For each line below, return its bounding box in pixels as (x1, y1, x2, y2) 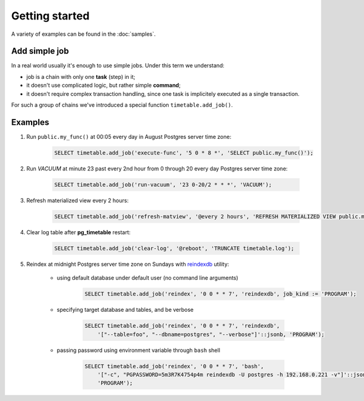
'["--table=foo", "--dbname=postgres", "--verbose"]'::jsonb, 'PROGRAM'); (97, 331, 325, 338)
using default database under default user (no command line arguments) (56, 274, 239, 281)
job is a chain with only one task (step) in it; (26, 73, 136, 80)
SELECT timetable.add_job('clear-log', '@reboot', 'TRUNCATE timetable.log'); (54, 244, 294, 252)
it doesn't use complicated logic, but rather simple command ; (26, 82, 181, 89)
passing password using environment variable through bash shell (56, 346, 221, 354)
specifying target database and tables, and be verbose (56, 306, 194, 314)
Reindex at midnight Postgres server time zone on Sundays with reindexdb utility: (26, 260, 229, 268)
